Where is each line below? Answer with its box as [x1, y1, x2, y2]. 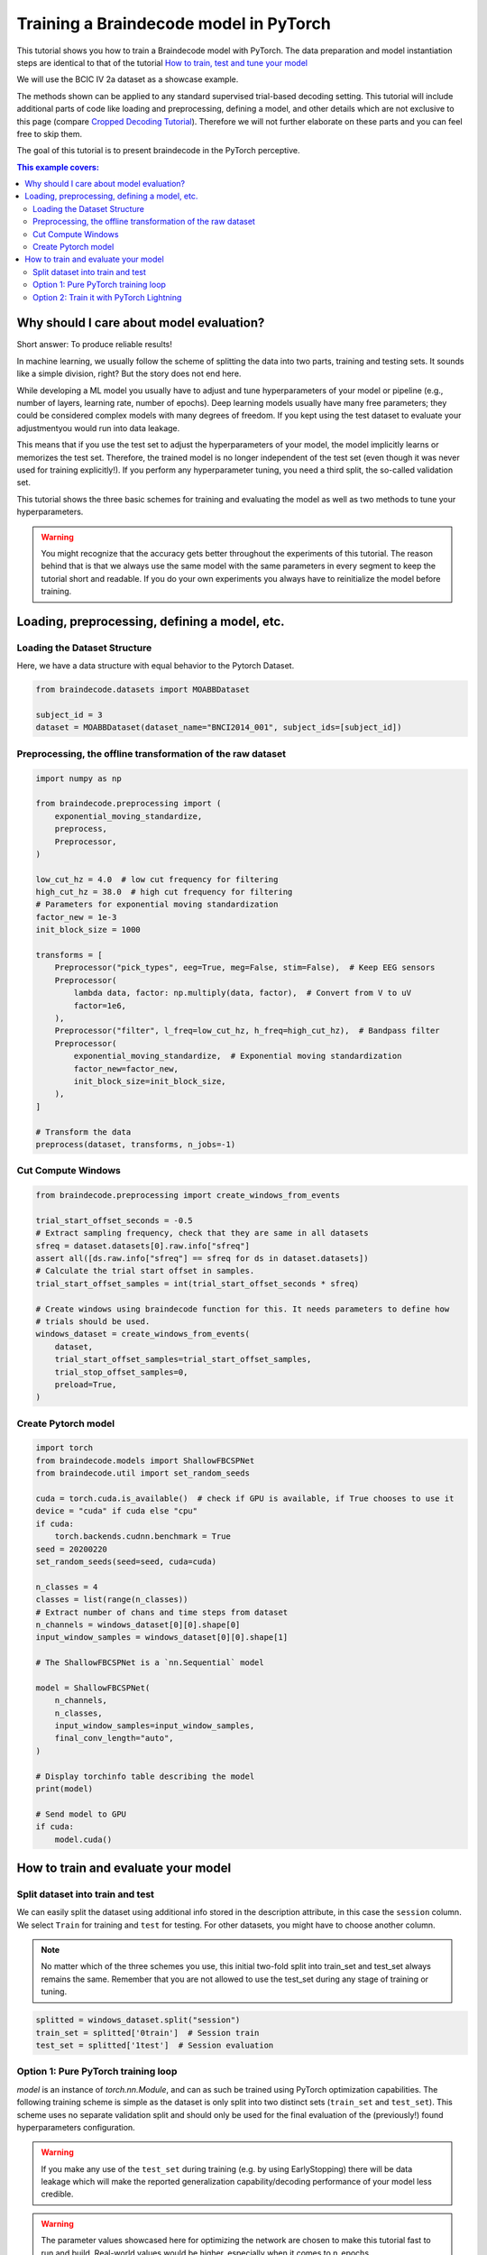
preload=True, [54, 1379, 117, 1389]
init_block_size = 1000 [35, 925, 142, 935]
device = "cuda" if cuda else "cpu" [35, 1506, 198, 1516]
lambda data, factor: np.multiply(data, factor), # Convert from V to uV [73, 988, 412, 999]
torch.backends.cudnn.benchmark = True [54, 1532, 232, 1542]
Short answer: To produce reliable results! [16, 339, 173, 350]
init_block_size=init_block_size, [73, 1076, 226, 1086]
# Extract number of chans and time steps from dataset [35, 1606, 289, 1617]
